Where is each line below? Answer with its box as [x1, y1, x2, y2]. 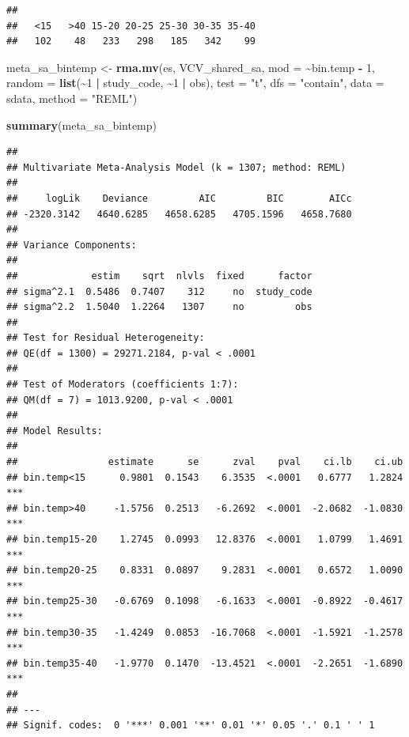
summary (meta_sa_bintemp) [6, 116, 157, 133]
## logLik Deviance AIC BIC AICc [6, 192, 352, 204]
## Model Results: [6, 425, 103, 437]
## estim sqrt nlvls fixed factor [6, 270, 312, 282]
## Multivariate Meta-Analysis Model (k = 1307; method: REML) [6, 161, 347, 173]
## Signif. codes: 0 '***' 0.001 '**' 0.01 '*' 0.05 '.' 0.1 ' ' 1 [6, 720, 375, 731]
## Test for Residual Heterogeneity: [6, 332, 205, 344]
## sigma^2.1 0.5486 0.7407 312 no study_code [6, 285, 312, 297]
